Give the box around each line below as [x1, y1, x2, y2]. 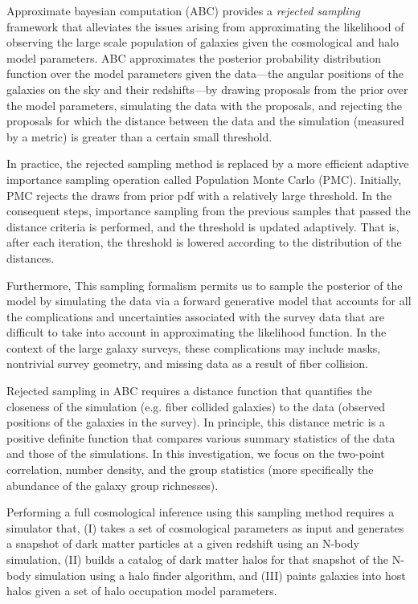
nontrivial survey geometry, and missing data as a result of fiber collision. [6, 355, 368, 372]
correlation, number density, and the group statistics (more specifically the [6, 461, 374, 478]
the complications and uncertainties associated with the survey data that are [6, 308, 384, 324]
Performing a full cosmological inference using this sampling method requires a [6, 504, 395, 520]
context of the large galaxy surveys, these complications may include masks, [6, 339, 381, 356]
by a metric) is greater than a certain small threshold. [6, 128, 273, 145]
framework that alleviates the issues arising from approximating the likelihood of [6, 18, 404, 35]
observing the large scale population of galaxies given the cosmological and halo [6, 34, 400, 51]
